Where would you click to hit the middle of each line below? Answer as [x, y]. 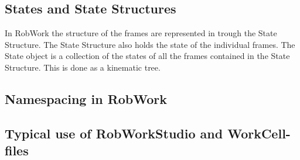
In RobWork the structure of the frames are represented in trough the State [141, 33]
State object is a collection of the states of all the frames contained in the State [147, 56]
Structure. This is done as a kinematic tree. [83, 67]
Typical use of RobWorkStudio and [114, 133]
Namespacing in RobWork [86, 98]
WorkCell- [259, 133]
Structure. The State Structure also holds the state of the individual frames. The [150, 44]
